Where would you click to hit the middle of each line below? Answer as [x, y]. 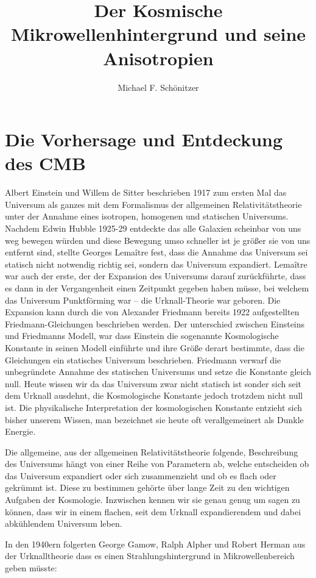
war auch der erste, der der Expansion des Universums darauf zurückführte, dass [156, 276]
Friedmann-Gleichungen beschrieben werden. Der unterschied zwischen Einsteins [155, 323]
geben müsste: [31, 568]
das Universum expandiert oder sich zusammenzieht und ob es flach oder [141, 475]
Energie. [20, 431]
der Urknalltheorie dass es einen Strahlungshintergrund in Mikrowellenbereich [150, 556]
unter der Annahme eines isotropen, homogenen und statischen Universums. [147, 216]
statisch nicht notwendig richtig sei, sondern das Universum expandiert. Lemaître [156, 264]
